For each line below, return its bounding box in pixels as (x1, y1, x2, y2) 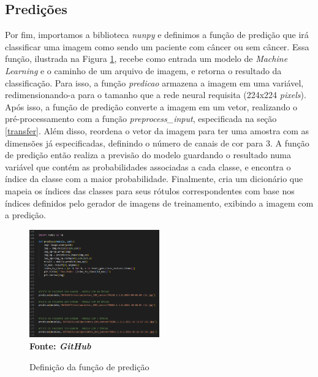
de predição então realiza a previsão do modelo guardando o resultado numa (5, 148, 292, 161)
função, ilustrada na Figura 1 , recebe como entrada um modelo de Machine (5, 52, 288, 65)
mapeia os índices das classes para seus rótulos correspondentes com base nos (5, 184, 295, 197)
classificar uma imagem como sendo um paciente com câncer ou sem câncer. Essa (5, 40, 309, 53)
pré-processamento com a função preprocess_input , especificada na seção (5, 112, 277, 125)
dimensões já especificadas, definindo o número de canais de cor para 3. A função (5, 136, 309, 149)
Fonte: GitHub (29, 340, 91, 352)
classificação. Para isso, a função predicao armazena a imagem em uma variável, (5, 76, 304, 89)
